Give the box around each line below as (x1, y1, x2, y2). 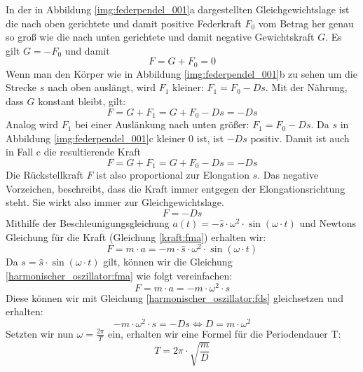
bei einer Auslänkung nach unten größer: (75, 117, 249, 132)
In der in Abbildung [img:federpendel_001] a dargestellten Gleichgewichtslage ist (6, 2, 350, 16)
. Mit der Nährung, (265, 80, 348, 95)
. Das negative (257, 167, 319, 182)
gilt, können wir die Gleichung (103, 254, 233, 269)
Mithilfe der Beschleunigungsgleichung (6, 216, 170, 230)
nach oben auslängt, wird (47, 80, 156, 95)
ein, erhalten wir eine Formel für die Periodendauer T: (108, 326, 341, 340)
